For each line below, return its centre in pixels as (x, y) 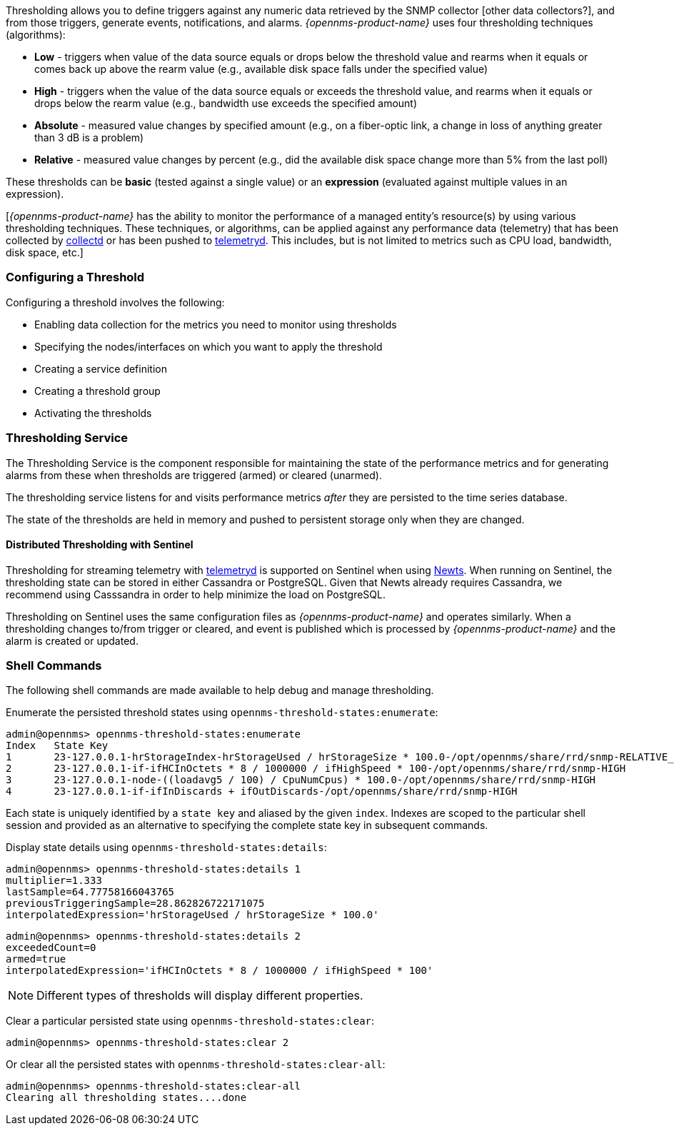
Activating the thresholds (93, 413)
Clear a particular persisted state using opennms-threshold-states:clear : (190, 1021)
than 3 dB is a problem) (89, 137)
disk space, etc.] (45, 252)
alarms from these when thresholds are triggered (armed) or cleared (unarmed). (194, 475)
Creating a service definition (101, 368)
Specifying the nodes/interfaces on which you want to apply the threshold (208, 346)
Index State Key (57, 746)
